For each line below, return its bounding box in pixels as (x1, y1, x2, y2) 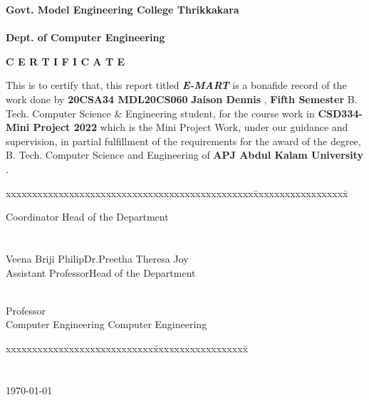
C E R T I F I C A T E (6, 53, 125, 68)
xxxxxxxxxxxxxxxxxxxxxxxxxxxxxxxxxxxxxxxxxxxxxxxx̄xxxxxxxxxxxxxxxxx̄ (6, 185, 348, 200)
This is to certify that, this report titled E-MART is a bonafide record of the (6, 78, 347, 93)
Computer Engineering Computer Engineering (6, 317, 207, 332)
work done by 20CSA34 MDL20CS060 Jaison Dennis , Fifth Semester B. (6, 91, 358, 106)
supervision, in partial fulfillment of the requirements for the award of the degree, (6, 133, 361, 148)
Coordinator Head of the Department (6, 209, 169, 224)
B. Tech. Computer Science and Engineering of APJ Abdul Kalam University (6, 147, 363, 162)
